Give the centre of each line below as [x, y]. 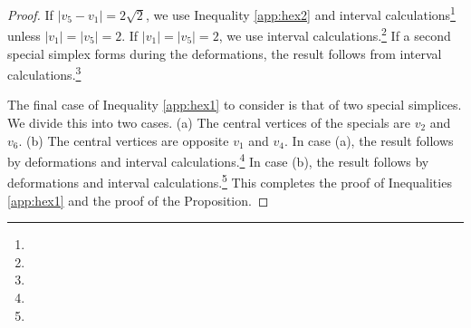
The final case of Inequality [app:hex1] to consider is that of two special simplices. [235, 105]
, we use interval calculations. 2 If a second [335, 34]
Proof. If [30, 14]
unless [24, 35]
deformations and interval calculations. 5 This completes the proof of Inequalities [230, 181]
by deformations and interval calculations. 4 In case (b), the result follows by [218, 160]
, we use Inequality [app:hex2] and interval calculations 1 [300, 13]
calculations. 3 [44, 73]
